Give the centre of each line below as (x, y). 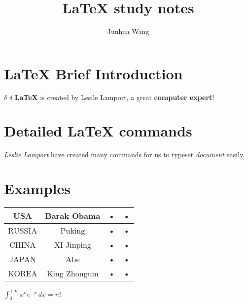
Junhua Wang (128, 31)
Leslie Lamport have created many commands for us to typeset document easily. (124, 154)
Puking (73, 231)
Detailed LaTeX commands (98, 131)
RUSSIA (23, 231)
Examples (37, 188)
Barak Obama (73, 216)
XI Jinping (72, 245)
